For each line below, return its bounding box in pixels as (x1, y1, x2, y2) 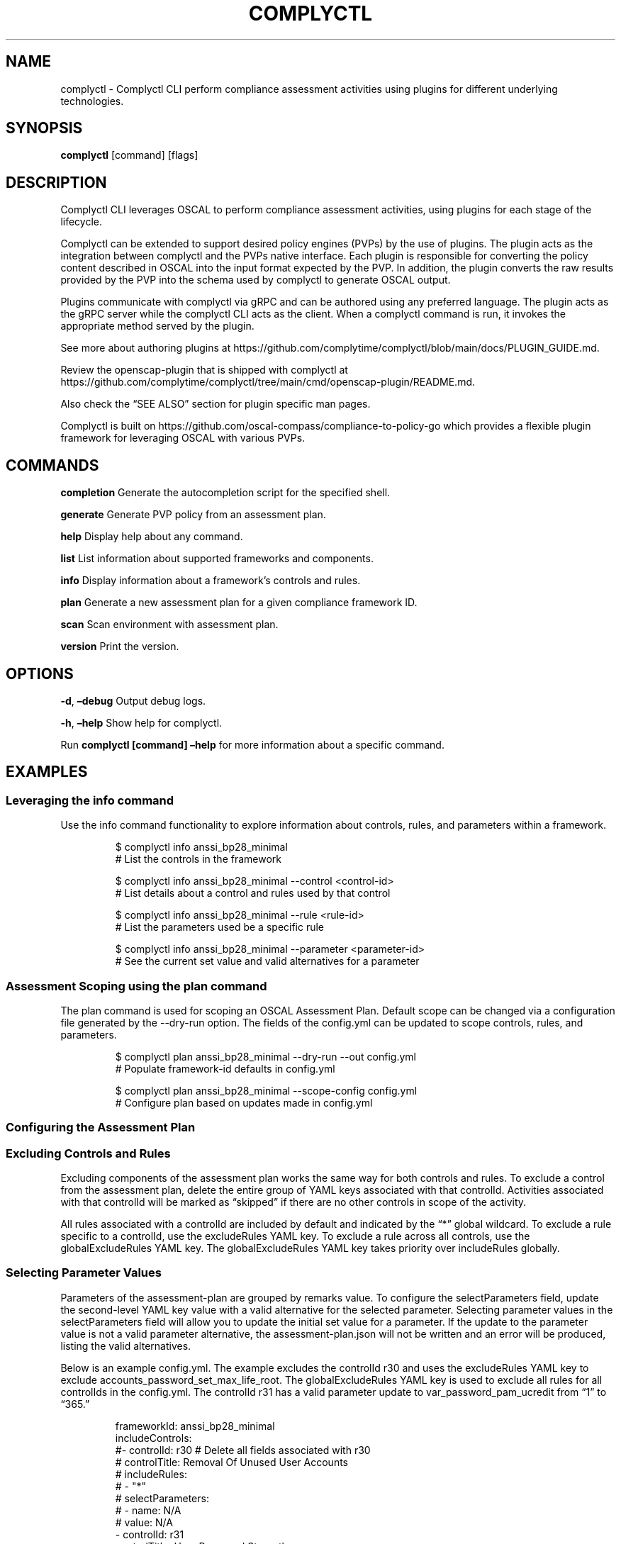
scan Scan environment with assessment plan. (60, 618, 279, 631)
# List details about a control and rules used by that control (115, 887, 391, 900)
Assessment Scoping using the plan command (6, 978, 267, 993)
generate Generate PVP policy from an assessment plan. (60, 508, 326, 521)
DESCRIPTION (6, 173, 107, 191)
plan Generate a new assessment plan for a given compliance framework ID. (60, 596, 418, 609)
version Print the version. (60, 640, 179, 653)
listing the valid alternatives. (60, 1339, 191, 1352)
